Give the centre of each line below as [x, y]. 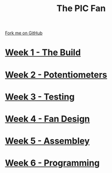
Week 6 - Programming [52, 163]
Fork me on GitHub [24, 33]
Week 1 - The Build [43, 52]
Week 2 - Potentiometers [56, 75]
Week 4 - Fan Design [48, 119]
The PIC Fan [81, 8]
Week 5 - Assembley [48, 141]
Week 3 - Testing [40, 97]
